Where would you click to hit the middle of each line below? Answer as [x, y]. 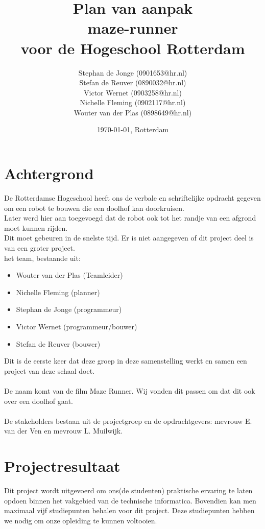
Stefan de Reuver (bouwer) [58, 343]
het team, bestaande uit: [42, 258]
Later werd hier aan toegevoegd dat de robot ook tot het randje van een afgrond [130, 218]
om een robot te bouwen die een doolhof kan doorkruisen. [94, 208]
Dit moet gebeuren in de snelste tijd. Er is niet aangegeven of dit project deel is [129, 238]
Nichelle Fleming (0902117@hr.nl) [133, 102]
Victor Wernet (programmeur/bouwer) [77, 326]
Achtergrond [49, 173]
